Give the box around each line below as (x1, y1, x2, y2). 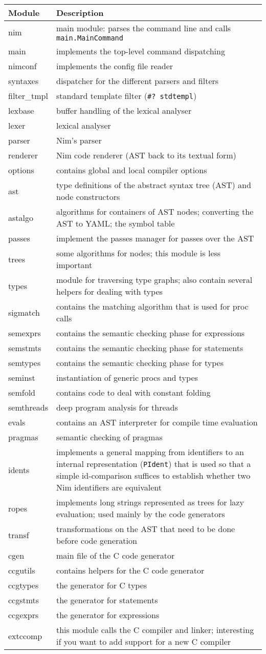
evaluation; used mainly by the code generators (56, 508, 225, 520)
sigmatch (8, 306, 40, 318)
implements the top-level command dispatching (56, 45, 225, 57)
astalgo (8, 211, 33, 223)
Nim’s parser (56, 134, 102, 146)
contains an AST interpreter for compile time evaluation (56, 416, 258, 428)
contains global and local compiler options (56, 164, 207, 176)
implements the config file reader (56, 60, 173, 72)
